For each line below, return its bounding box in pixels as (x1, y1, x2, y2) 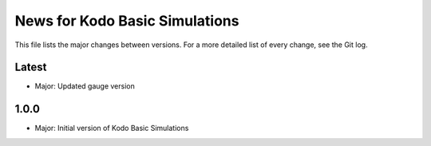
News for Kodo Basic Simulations (14, 12, 239, 30)
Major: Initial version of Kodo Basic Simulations (34, 124, 189, 133)
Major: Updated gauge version (34, 81, 135, 91)
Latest (14, 61, 47, 74)
